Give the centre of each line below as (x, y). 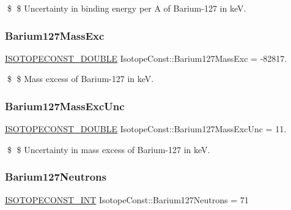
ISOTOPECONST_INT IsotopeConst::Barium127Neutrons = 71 (127, 199)
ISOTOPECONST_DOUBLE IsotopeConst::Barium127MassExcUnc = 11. (146, 129)
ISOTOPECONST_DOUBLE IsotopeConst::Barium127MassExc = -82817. (146, 58)
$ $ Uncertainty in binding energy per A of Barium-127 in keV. (127, 8)
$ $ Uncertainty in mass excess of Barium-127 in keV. (109, 149)
